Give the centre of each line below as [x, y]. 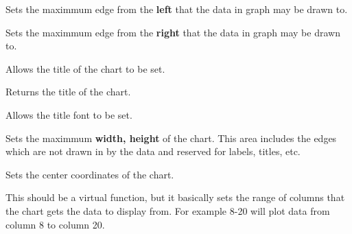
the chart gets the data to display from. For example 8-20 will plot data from [168, 210]
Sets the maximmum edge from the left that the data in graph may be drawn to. [177, 9]
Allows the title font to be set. [69, 114]
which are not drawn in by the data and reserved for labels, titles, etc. [153, 151]
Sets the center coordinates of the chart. [90, 174]
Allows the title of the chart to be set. [85, 68]
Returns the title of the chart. [68, 92]
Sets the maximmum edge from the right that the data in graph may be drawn [173, 32]
